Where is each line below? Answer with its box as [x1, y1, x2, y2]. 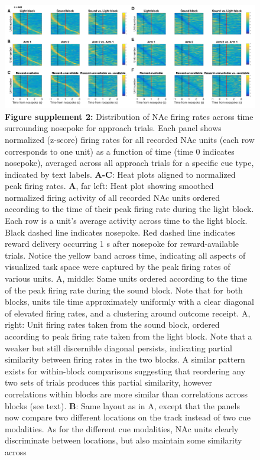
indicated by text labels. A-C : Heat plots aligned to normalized [5, 168, 236, 180]
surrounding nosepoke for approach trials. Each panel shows [5, 122, 222, 134]
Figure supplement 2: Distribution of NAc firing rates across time [5, 110, 253, 122]
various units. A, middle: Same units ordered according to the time [5, 272, 248, 285]
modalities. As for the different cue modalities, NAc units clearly [5, 422, 239, 435]
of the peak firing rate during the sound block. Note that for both [5, 283, 243, 296]
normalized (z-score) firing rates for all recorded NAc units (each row [5, 133, 255, 145]
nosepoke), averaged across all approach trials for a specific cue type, [5, 156, 254, 169]
